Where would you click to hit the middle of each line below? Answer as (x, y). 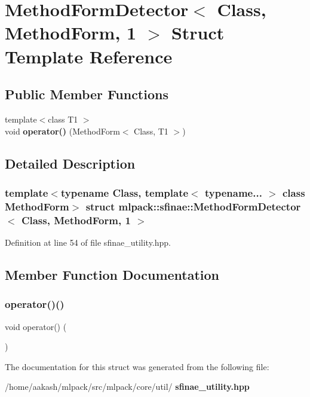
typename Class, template (125, 192)
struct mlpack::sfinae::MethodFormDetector (193, 206)
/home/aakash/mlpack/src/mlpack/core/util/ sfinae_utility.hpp (127, 387)
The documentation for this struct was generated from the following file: (137, 366)
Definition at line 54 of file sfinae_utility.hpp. (88, 242)
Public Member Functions (87, 94)
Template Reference (89, 56)
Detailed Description (70, 163)
